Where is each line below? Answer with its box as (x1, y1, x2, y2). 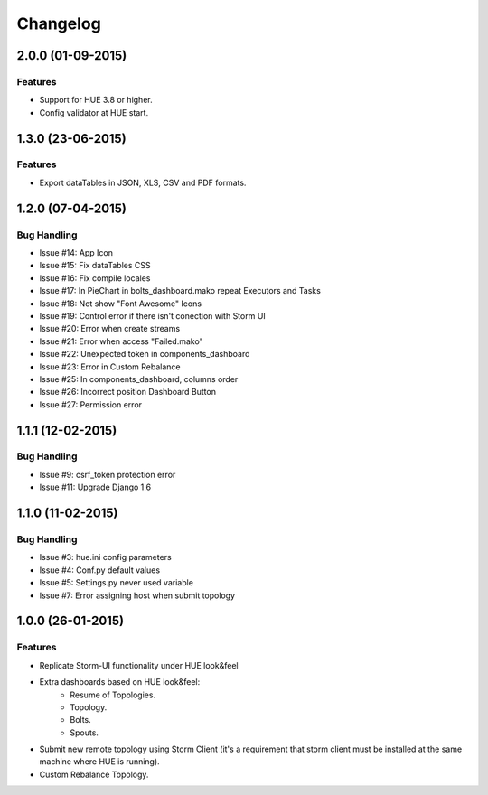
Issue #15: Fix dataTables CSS (39, 260, 151, 271)
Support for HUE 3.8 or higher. (39, 95, 153, 106)
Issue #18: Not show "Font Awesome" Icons (39, 298, 202, 309)
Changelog (16, 14, 101, 33)
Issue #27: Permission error (39, 398, 143, 410)
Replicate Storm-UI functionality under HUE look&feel (39, 659, 239, 670)
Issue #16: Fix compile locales (39, 272, 151, 284)
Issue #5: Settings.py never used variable (39, 577, 194, 588)
